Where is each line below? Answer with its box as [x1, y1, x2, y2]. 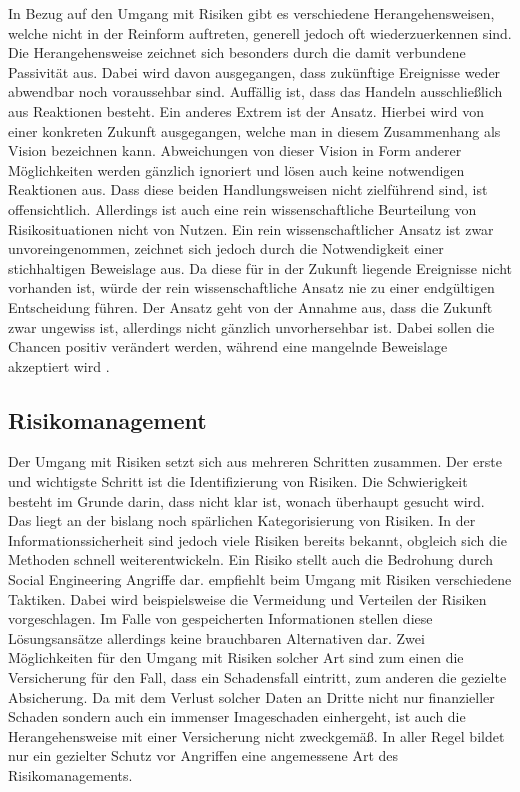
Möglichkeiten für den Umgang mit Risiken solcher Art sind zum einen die [8, 647, 464, 668]
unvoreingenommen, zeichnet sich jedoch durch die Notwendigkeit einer [8, 238, 444, 259]
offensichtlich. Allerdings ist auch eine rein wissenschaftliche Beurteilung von [8, 198, 477, 219]
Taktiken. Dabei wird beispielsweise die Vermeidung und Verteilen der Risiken [8, 588, 487, 609]
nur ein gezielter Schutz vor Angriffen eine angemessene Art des [8, 745, 399, 766]
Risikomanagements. [8, 764, 133, 785]
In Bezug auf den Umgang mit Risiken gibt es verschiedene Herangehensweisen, [8, 3, 495, 23]
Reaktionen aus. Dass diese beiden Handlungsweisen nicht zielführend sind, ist [8, 179, 488, 200]
